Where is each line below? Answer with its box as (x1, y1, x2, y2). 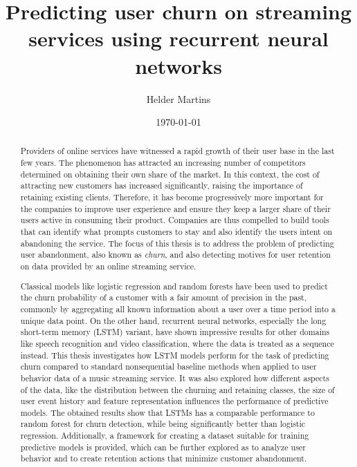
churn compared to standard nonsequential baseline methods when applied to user (20, 361, 317, 372)
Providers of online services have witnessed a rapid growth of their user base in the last (20, 145, 335, 157)
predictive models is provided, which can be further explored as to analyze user (20, 441, 306, 452)
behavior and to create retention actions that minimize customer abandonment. (20, 452, 307, 464)
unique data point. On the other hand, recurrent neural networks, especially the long (20, 314, 327, 326)
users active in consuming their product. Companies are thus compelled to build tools (20, 214, 329, 226)
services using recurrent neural (28, 24, 329, 53)
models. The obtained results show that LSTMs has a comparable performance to (20, 406, 315, 418)
